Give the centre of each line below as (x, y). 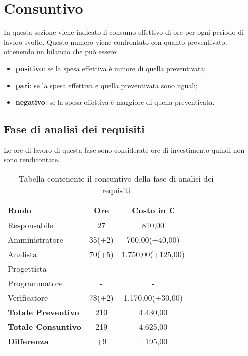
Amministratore (36, 240)
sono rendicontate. (32, 160)
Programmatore (35, 283)
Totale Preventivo (44, 312)
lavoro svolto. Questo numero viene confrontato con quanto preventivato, (116, 42)
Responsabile (31, 225)
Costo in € (153, 210)
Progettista (27, 269)
